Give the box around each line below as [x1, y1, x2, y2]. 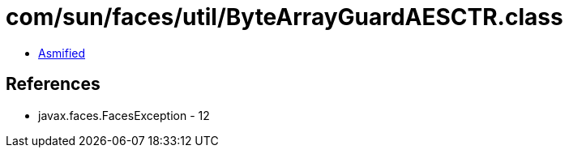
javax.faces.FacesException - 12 [38, 108, 210, 122]
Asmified [38, 45, 86, 60]
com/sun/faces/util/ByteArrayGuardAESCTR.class [6, 3, 563, 31]
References [6, 74, 101, 95]
